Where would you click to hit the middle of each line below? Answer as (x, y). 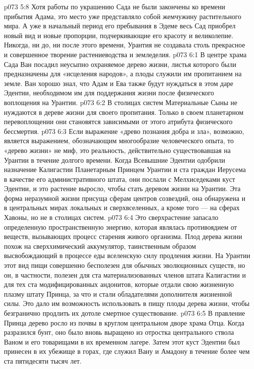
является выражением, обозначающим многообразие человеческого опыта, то (119, 141)
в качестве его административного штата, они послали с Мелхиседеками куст (120, 179)
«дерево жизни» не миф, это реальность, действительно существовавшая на (117, 150)
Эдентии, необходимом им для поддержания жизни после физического (109, 93)
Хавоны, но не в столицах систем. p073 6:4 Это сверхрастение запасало (111, 217)
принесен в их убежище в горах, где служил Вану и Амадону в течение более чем (127, 351)
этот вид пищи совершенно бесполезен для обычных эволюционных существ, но (125, 265)
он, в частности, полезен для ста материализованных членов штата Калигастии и (125, 274)
